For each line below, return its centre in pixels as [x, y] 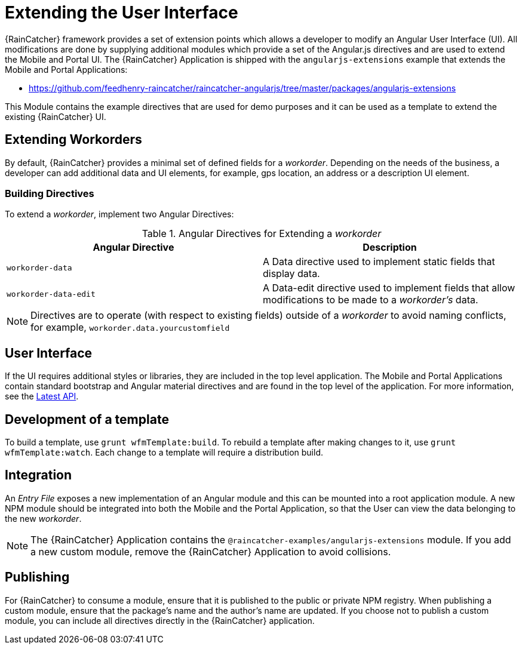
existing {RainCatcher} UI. [56, 116]
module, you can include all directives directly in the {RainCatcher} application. [160, 620]
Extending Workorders [73, 140]
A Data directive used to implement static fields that [379, 262]
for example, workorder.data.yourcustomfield [130, 327]
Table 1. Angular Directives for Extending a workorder [262, 234]
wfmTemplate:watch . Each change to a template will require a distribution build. [164, 453]
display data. [291, 274]
